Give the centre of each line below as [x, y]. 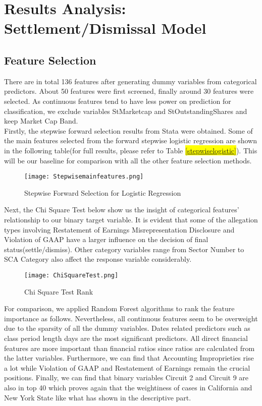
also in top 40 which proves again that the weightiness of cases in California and [128, 387]
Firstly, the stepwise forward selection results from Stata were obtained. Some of [128, 130]
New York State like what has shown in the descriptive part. [98, 397]
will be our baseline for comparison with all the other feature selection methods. [128, 160]
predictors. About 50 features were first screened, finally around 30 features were [129, 91]
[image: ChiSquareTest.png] [71, 275]
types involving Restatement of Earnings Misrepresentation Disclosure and [119, 229]
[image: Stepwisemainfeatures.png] [84, 177]
